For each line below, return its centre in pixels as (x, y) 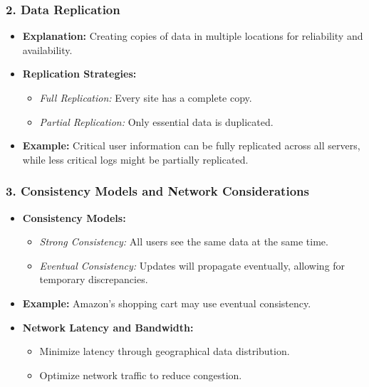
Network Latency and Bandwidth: (108, 327)
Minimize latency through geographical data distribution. (165, 351)
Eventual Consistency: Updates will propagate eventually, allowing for (192, 265)
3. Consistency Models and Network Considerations (157, 191)
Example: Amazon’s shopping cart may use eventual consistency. (167, 303)
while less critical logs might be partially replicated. (135, 159)
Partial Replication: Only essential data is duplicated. (156, 121)
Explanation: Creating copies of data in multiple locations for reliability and (193, 36)
